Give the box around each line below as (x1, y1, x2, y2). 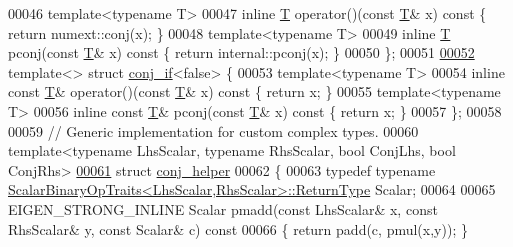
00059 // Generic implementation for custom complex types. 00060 (8, 120, 419, 141)
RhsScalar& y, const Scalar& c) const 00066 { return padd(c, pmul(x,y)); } (8, 218, 468, 239)
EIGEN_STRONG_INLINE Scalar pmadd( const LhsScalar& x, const (8, 198, 438, 219)
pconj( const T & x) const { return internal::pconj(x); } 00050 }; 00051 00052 (8, 42, 475, 63)
